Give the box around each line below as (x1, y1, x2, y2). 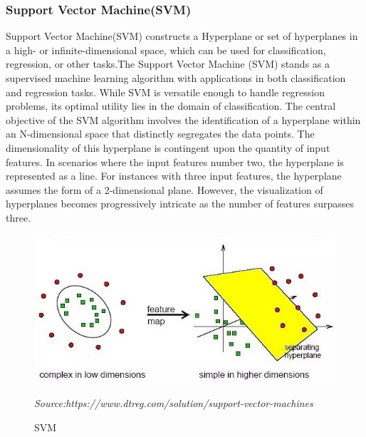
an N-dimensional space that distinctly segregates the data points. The (6, 126, 315, 141)
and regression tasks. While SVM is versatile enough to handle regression (6, 84, 325, 99)
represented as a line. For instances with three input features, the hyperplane (6, 168, 342, 183)
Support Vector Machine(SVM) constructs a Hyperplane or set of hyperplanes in (6, 29, 358, 43)
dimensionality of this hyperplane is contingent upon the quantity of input (6, 140, 330, 155)
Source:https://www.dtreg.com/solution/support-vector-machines (34, 396, 313, 411)
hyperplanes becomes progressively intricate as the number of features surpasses (6, 196, 355, 211)
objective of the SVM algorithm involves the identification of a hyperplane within (6, 112, 361, 127)
